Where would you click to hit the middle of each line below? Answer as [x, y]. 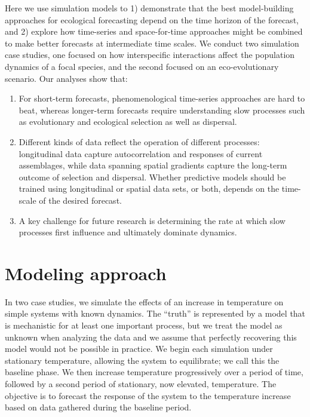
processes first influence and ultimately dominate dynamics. [128, 232]
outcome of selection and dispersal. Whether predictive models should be [152, 177]
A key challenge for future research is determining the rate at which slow [152, 220]
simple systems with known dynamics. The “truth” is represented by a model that [155, 313]
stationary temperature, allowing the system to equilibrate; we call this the [142, 360]
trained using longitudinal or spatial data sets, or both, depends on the [149, 188]
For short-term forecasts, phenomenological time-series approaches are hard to [162, 98]
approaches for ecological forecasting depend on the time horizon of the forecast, [152, 19]
